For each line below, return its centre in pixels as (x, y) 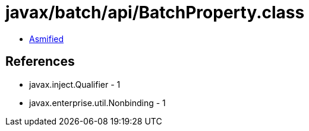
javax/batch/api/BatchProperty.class (155, 12)
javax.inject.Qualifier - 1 (75, 84)
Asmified (47, 39)
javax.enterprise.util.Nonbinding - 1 (97, 103)
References (40, 62)
